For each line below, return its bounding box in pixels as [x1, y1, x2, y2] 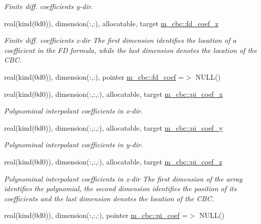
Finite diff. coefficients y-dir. [4, 1, 93, 11]
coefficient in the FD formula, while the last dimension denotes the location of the [4, 44, 257, 55]
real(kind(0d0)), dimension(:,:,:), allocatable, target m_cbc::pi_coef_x [4, 88, 223, 99]
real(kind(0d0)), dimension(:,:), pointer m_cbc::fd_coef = [4, 71, 184, 82]
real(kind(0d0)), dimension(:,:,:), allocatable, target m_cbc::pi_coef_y [4, 122, 223, 133]
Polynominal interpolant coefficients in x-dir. [4, 105, 143, 116]
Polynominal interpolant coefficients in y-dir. [4, 139, 143, 150]
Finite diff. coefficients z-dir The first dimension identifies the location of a [4, 35, 237, 45]
